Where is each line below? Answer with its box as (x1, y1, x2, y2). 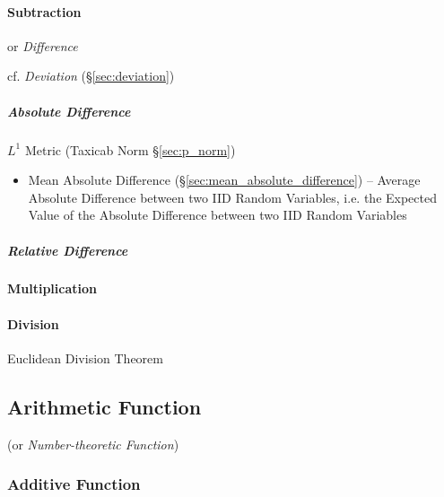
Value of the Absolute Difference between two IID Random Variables (28, 205, 407, 224)
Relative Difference (7, 240, 128, 259)
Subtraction (7, 2, 82, 21)
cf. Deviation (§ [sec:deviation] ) (7, 66, 175, 85)
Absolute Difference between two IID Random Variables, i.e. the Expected (28, 187, 437, 206)
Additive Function (7, 473, 141, 495)
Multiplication (7, 279, 98, 298)
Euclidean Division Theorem (7, 348, 163, 367)
